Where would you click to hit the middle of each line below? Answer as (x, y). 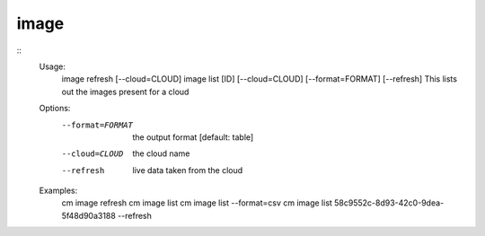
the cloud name (161, 153)
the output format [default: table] (193, 137)
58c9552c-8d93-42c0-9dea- (389, 203)
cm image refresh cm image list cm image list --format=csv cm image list (197, 203)
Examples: (58, 191)
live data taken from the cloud (188, 170)
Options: (55, 109)
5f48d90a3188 (88, 215)
